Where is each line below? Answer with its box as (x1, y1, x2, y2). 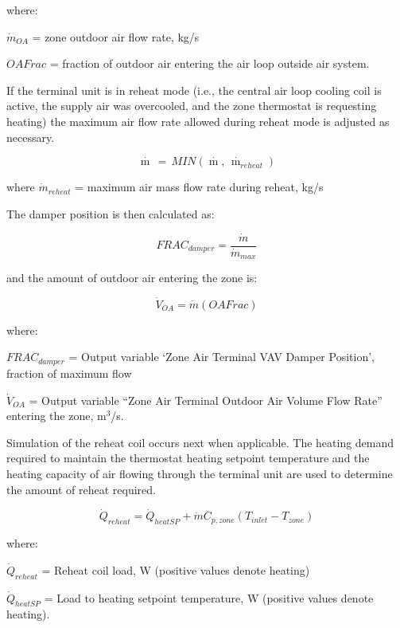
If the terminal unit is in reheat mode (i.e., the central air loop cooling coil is (6, 81, 382, 98)
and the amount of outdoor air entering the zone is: (6, 269, 258, 286)
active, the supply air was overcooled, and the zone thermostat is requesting (6, 97, 377, 114)
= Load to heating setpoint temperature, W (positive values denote (44, 589, 374, 606)
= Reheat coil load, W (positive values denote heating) (41, 561, 310, 578)
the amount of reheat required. (6, 481, 156, 497)
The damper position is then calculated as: (6, 205, 215, 222)
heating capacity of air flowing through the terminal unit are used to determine (6, 465, 393, 481)
